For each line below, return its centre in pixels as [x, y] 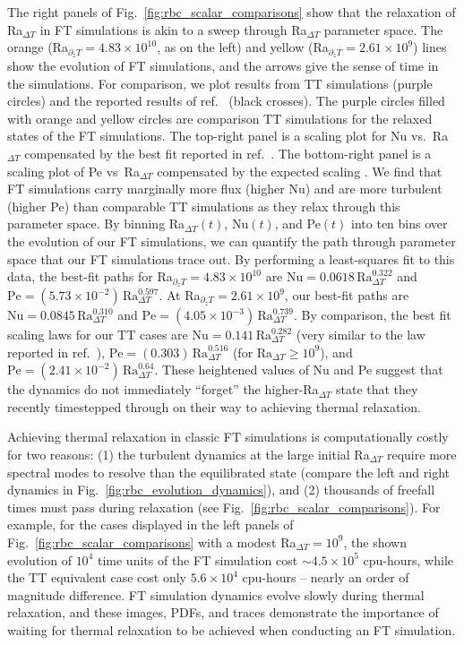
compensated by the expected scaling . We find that [300, 171]
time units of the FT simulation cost [198, 559]
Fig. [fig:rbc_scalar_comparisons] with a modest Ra [152, 542]
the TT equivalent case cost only [97, 577]
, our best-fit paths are [347, 295]
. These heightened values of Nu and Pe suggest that [299, 370]
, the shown [375, 542]
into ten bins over [400, 224]
